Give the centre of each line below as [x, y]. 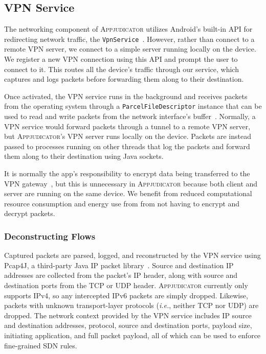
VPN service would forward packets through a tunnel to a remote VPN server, [127, 126]
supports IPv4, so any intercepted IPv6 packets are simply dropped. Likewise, [126, 295]
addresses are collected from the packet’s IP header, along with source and [121, 275]
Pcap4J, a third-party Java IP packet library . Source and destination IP [119, 265]
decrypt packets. [30, 213]
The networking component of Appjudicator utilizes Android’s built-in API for [128, 29]
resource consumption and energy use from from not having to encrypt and [122, 203]
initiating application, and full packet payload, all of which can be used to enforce [132, 335]
